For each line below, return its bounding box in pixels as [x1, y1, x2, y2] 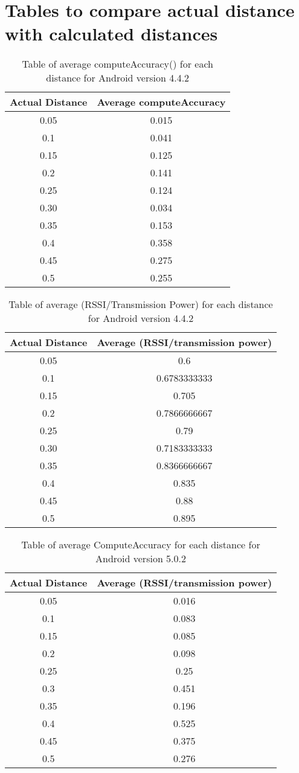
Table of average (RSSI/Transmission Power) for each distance [8, 297, 273, 312]
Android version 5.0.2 [95, 551, 187, 566]
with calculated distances [5, 21, 218, 46]
